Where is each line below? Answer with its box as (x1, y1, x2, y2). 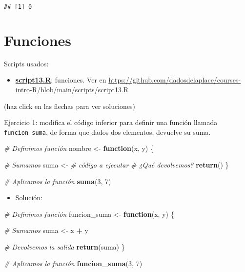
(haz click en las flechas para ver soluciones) (4, 101, 136, 111)
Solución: (15, 192, 43, 203)
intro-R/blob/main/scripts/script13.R (15, 84, 129, 94)
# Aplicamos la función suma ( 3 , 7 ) (4, 176, 111, 186)
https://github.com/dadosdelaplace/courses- (108, 75, 241, 85)
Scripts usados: (4, 58, 49, 68)
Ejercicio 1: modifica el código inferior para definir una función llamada (4, 117, 218, 127)
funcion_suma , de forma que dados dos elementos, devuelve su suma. (4, 126, 211, 137)
